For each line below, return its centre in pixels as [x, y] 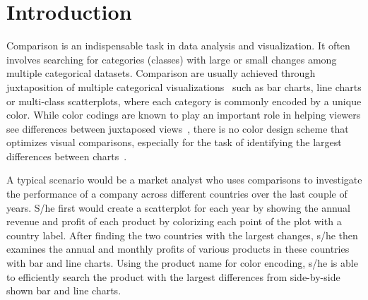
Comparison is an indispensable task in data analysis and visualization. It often [178, 46]
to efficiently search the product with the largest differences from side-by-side [173, 276]
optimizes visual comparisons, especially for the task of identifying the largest [174, 142]
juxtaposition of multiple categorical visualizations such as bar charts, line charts [184, 86]
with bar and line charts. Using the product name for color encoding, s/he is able [182, 263]
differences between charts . [67, 156]
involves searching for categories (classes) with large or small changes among [172, 59]
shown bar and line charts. [64, 290]
